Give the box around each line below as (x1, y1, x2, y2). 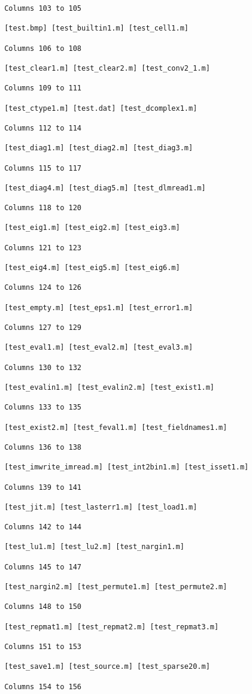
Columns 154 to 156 (4, 682, 82, 691)
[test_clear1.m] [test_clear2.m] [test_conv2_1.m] (4, 63, 210, 72)
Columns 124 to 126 (4, 283, 82, 292)
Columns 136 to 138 (4, 443, 82, 451)
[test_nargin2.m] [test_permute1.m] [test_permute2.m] (4, 583, 227, 592)
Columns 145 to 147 (4, 562, 82, 571)
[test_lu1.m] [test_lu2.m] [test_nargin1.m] (4, 543, 184, 551)
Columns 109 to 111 (4, 84, 82, 93)
